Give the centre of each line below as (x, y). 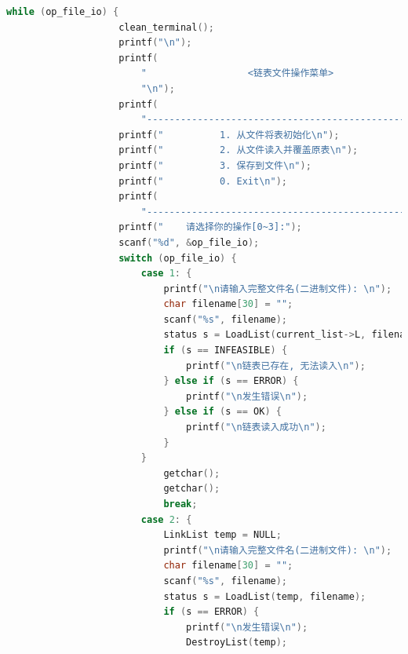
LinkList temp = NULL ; (222, 535)
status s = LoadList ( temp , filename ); (265, 596)
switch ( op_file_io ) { (178, 258)
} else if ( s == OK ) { (222, 412)
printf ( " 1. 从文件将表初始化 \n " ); (229, 135)
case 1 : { (166, 274)
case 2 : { (166, 519)
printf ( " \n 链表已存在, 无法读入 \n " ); (276, 365)
